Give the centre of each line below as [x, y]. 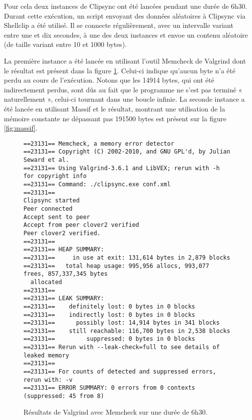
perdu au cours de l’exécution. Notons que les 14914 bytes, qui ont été [109, 80]
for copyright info [55, 176]
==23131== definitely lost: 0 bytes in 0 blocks [109, 306]
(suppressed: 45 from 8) [64, 396]
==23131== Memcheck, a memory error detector [99, 144]
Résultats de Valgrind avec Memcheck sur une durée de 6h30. [115, 411]
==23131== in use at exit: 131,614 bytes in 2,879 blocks [127, 257]
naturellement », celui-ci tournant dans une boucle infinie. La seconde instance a [125, 99]
